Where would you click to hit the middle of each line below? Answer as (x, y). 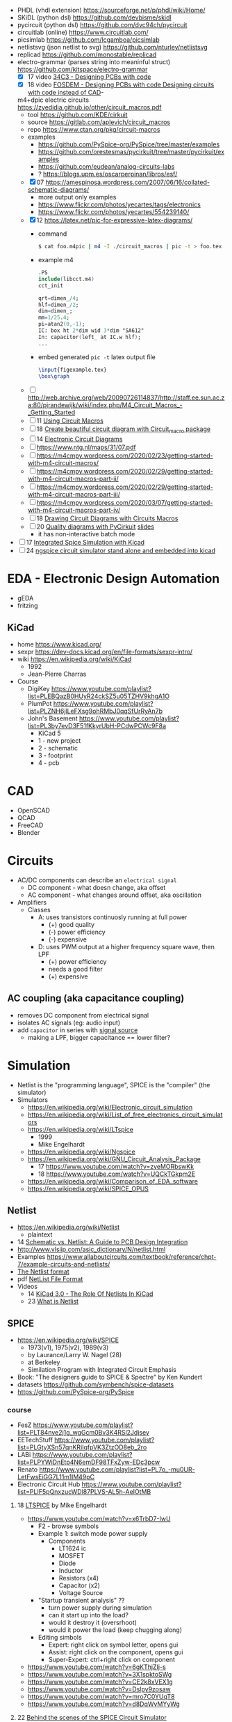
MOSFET (72, 1556)
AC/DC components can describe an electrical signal (97, 880)
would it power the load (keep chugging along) (115, 1630)
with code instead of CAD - (66, 93)
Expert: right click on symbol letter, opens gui (113, 1645)
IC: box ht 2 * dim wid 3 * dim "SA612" (91, 331)
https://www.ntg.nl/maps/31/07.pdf (86, 447)
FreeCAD (30, 825)
